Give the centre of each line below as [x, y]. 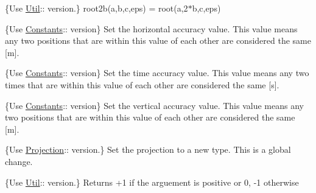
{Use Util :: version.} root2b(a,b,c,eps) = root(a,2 [97, 8]
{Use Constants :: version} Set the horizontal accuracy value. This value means [151, 28]
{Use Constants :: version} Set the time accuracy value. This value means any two [157, 73]
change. [19, 161]
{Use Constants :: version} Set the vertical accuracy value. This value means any [154, 105]
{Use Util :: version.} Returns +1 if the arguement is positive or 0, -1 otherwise [152, 182]
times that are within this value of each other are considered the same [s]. [142, 84]
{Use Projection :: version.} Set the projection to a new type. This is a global [148, 149]
